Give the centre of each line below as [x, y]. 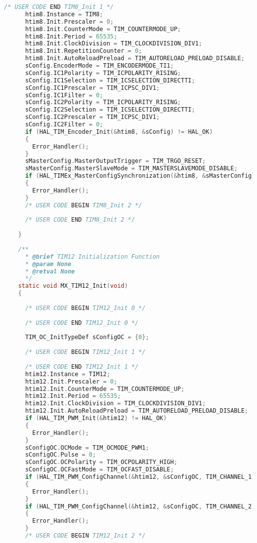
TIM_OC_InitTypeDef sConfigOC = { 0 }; [87, 337]
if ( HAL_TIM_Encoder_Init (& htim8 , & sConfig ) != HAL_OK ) [119, 132]
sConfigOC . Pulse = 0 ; [61, 455]
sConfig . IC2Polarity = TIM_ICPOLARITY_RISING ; [103, 102]
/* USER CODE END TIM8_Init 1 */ [59, 7]
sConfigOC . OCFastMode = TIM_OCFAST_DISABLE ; [99, 470]
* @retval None [50, 271]
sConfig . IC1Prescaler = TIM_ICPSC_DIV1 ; [92, 88]
